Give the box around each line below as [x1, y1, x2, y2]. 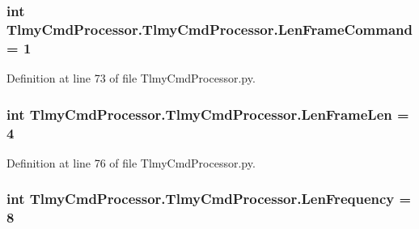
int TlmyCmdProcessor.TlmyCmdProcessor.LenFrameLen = [6, 104, 409, 124]
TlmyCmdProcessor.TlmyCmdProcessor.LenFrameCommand [6, 19, 413, 39]
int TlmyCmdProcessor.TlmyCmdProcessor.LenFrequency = [6, 189, 412, 209]
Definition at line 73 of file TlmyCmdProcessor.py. [6, 70, 256, 87]
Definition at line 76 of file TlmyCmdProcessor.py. [6, 154, 256, 171]
